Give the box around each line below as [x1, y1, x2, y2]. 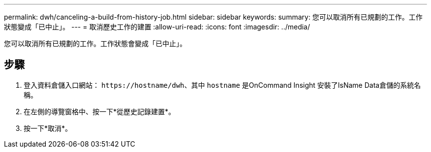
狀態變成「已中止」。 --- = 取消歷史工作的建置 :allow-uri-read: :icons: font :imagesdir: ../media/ [4, 23, 310, 31]
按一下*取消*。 [24, 124, 72, 132]
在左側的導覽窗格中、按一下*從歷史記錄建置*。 [24, 107, 176, 116]
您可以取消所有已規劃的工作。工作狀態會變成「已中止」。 [4, 39, 186, 48]
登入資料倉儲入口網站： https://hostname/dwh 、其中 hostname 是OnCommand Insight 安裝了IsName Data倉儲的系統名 [24, 80, 421, 89]
